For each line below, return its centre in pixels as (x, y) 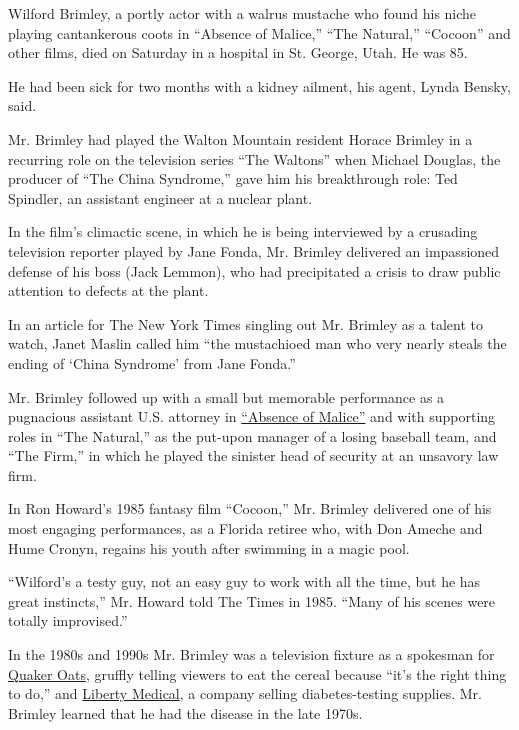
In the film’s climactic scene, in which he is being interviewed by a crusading (243, 231)
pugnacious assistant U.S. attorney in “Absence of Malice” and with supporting (252, 416)
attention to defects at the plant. (108, 290)
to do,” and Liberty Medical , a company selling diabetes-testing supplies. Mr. (245, 693)
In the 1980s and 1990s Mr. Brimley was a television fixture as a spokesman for (251, 654)
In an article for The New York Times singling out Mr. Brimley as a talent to (246, 323)
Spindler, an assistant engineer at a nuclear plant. (160, 197)
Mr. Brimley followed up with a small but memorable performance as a (226, 396)
